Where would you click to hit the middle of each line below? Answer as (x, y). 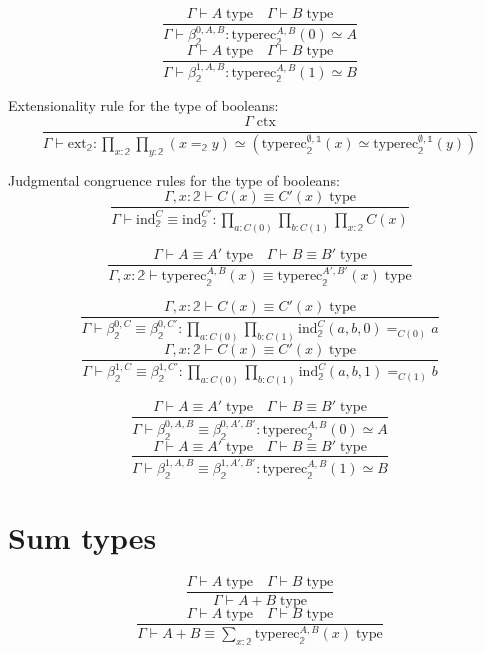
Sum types (82, 536)
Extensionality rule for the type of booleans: (143, 105)
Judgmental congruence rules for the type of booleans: (174, 179)
